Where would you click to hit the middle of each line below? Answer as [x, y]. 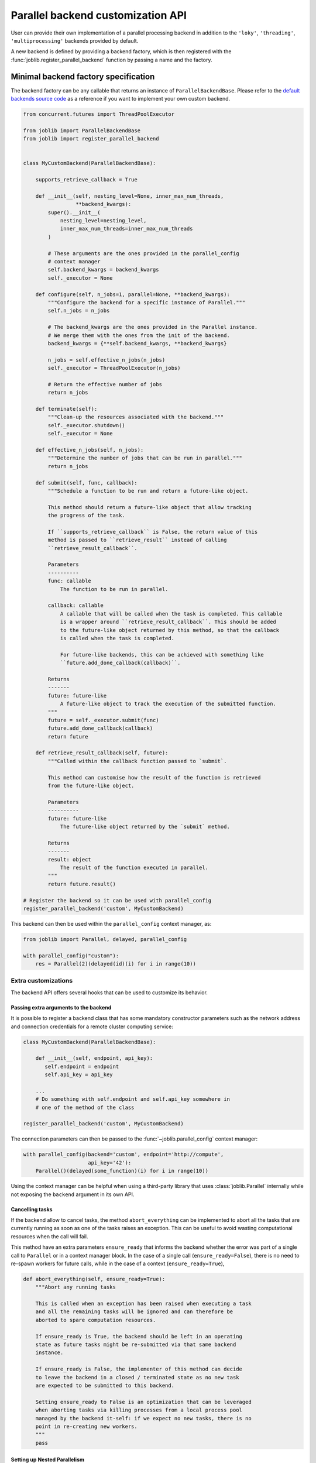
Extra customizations [42, 981]
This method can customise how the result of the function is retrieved [154, 777]
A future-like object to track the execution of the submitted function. [168, 704]
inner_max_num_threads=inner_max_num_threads [126, 229]
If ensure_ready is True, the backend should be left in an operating [139, 1336]
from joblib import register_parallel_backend [91, 139]
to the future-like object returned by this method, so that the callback [170, 630]
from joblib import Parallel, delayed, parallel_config [105, 939]
